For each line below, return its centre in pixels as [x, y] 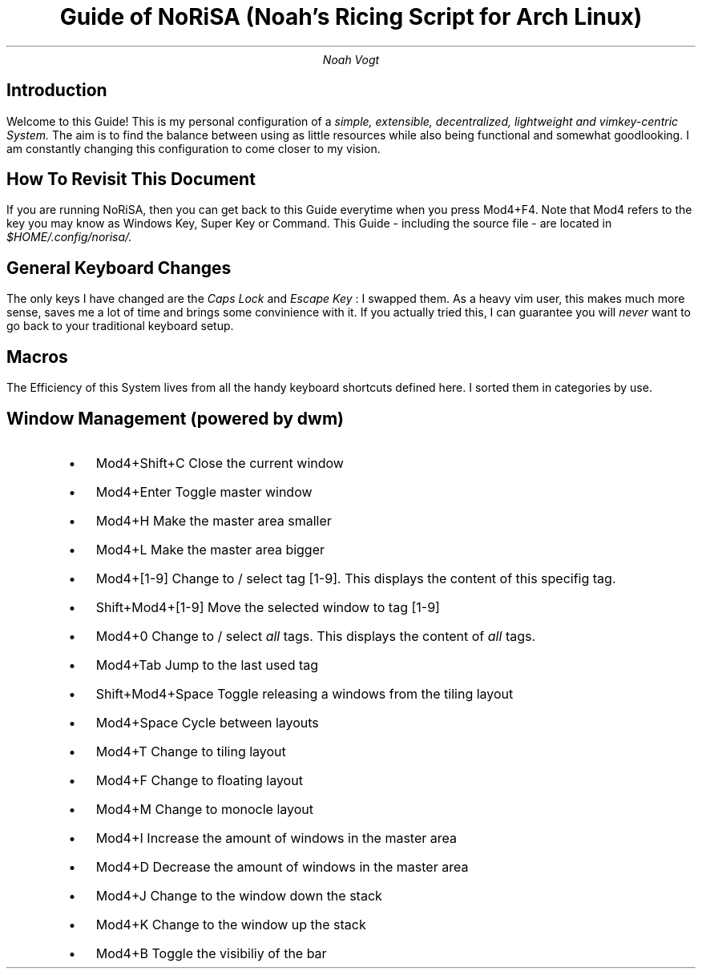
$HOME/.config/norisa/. [69, 237]
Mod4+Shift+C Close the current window [220, 463]
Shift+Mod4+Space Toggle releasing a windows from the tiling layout [305, 693]
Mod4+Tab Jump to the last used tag [207, 665]
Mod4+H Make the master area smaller [214, 520]
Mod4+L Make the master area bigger [210, 549]
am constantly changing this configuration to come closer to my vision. [194, 148]
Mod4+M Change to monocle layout [204, 809]
